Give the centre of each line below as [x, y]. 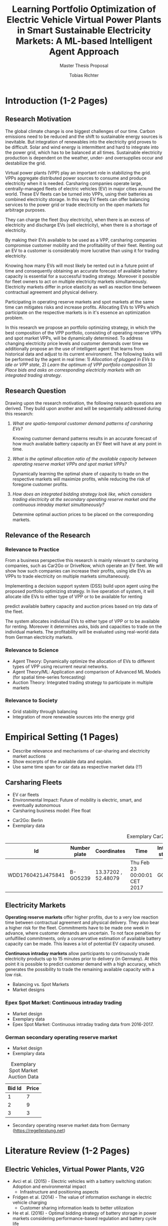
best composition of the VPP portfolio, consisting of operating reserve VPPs [83, 332]
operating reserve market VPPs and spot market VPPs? [69, 464]
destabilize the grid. [25, 163]
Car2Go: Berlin [28, 820]
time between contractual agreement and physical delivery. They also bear [82, 922]
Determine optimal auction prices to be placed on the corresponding [83, 514]
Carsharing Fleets [34, 783]
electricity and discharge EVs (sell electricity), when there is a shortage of [81, 225]
